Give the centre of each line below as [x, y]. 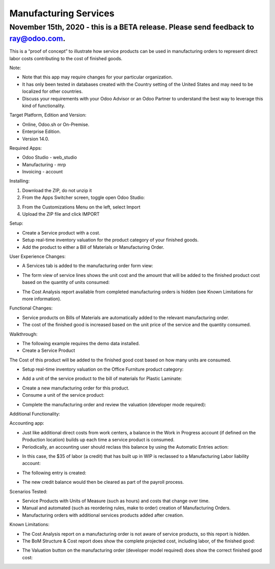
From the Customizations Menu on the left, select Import [81, 207]
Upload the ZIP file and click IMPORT [61, 214]
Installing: [20, 181]
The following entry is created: [54, 473]
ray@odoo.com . [37, 38]
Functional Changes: [31, 308]
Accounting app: [27, 423]
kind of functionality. [44, 106]
